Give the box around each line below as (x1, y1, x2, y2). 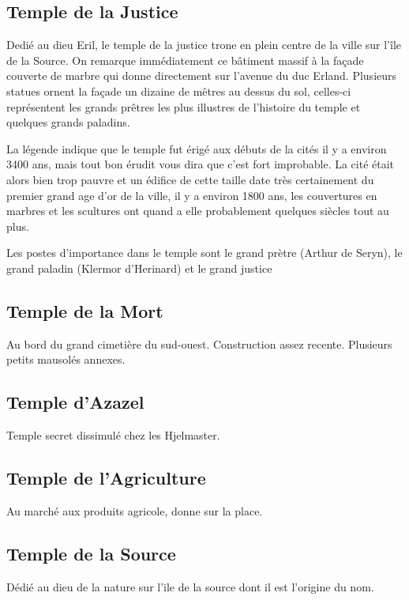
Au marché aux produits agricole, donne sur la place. (6, 502, 263, 519)
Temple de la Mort (6, 298, 163, 323)
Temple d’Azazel (6, 390, 144, 414)
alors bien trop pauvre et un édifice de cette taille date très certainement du (6, 171, 374, 187)
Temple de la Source (6, 541, 176, 565)
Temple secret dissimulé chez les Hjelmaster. (6, 427, 220, 443)
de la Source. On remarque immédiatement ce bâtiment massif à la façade (6, 51, 364, 68)
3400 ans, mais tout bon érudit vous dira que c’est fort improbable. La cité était (6, 156, 395, 172)
